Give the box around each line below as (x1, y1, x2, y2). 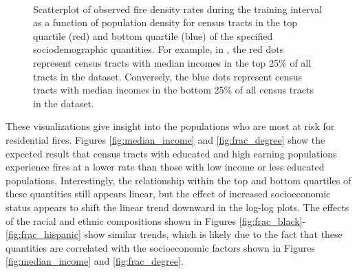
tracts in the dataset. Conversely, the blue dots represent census (33, 69, 303, 83)
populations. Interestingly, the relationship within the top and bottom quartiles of (6, 173, 351, 187)
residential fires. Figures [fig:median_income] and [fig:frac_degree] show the (6, 132, 325, 146)
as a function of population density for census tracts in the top (33, 15, 297, 30)
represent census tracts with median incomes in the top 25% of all (33, 55, 312, 69)
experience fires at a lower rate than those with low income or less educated (6, 160, 325, 174)
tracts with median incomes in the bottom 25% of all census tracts (33, 83, 314, 97)
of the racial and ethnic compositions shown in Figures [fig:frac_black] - (6, 213, 306, 228)
